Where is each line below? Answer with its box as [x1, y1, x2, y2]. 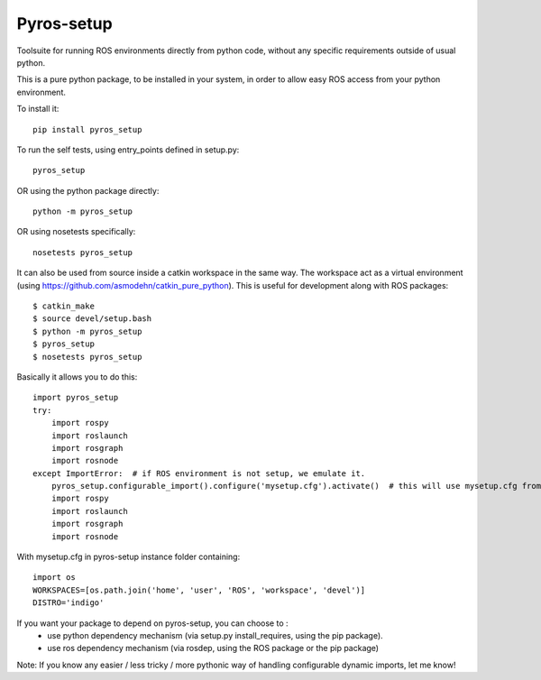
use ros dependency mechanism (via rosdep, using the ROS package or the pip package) [47, 643, 379, 654]
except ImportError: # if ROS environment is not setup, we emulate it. [32, 468, 366, 478]
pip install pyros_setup [32, 124, 142, 134]
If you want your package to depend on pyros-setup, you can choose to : [16, 618, 289, 629]
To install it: [16, 104, 60, 115]
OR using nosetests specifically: [16, 226, 136, 237]
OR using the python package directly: [16, 185, 160, 196]
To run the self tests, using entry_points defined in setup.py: [16, 144, 240, 155]
